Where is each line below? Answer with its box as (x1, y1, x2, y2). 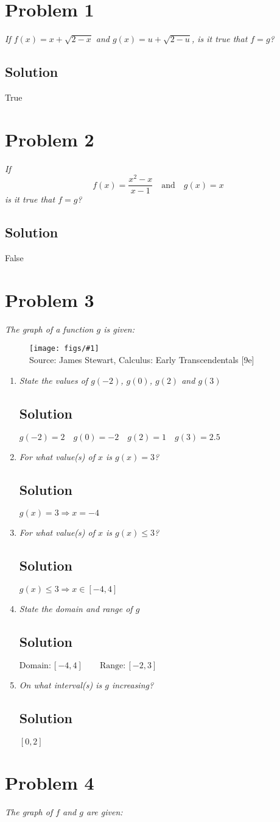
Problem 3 (5, 287, 94, 312)
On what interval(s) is (19, 678, 102, 691)
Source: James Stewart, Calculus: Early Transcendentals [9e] (29, 353, 254, 366)
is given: (103, 322, 135, 335)
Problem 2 (5, 126, 94, 151)
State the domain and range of (19, 602, 133, 615)
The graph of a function (5, 322, 94, 335)
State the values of (19, 373, 88, 386)
